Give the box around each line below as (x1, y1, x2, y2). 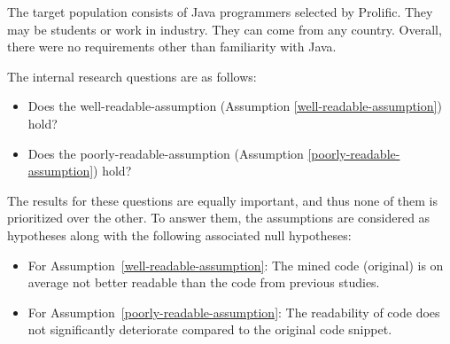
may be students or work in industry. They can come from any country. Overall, (7, 20, 442, 38)
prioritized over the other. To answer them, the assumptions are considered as (7, 208, 431, 227)
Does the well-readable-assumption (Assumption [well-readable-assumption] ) (27, 97, 442, 115)
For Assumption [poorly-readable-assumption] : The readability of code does (27, 302, 440, 321)
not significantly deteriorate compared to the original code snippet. (27, 320, 392, 339)
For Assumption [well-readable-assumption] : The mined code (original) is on (27, 255, 444, 274)
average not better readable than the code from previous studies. (27, 273, 380, 292)
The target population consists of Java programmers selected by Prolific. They (7, 3, 433, 20)
